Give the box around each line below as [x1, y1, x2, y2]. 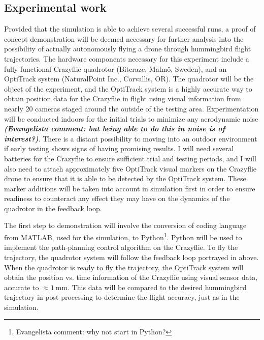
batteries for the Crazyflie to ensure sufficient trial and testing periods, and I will [4, 153, 256, 163]
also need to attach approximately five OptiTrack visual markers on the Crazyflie [4, 163, 257, 174]
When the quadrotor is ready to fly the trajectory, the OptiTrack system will [4, 262, 244, 272]
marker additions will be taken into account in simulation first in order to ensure [4, 183, 255, 193]
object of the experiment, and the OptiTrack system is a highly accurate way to [4, 83, 252, 94]
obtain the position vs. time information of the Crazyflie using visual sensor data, [4, 272, 258, 282]
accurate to [4, 281, 39, 292]
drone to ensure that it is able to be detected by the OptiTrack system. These [4, 173, 246, 184]
